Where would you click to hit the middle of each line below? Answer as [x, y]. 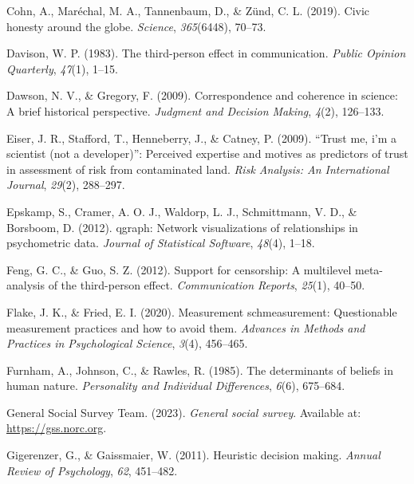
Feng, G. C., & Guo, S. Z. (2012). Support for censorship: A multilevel [179, 269]
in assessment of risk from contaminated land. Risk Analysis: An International [198, 169]
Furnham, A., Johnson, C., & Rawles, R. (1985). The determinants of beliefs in [200, 370]
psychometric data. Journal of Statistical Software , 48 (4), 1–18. [161, 243]
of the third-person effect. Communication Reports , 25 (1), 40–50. [207, 285]
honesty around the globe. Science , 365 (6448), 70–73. [136, 26]
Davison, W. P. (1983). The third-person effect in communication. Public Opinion [206, 53]
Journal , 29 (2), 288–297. [66, 185]
